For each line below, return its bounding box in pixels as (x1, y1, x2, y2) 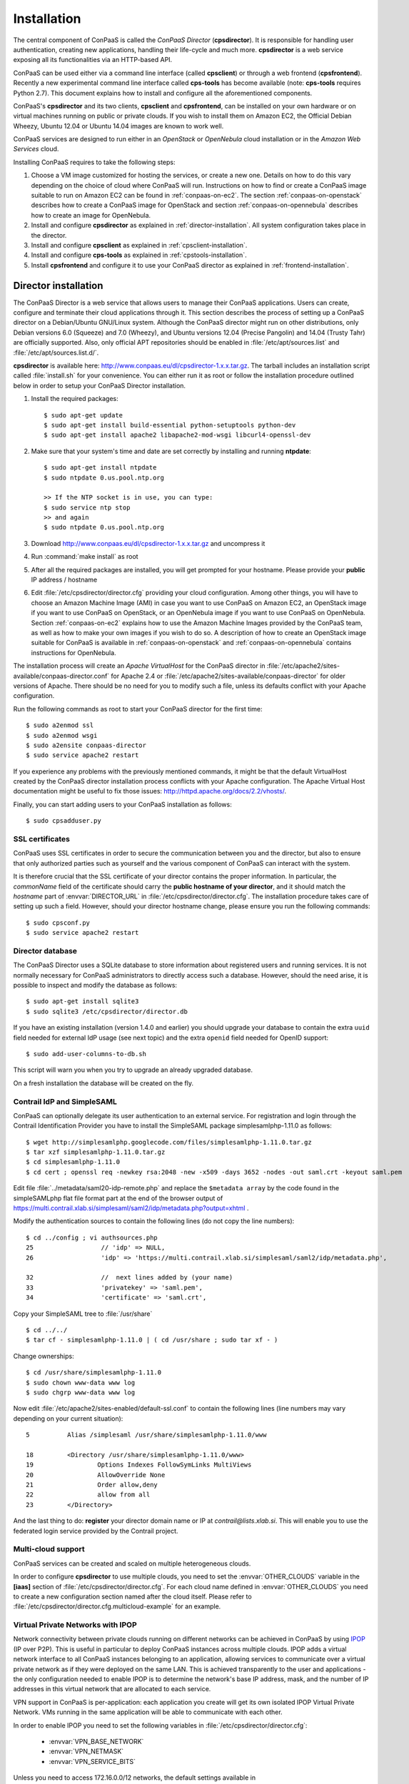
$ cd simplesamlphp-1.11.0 (26, 1158, 121, 1166)
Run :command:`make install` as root (31, 552, 138, 561)
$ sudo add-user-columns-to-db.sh (26, 1050, 146, 1058)
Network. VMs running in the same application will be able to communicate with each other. (13, 1708, 283, 1716)
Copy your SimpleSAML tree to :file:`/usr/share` (13, 1309, 153, 1318)
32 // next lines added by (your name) (26, 1274, 233, 1282)
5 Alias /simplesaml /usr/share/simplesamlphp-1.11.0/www (26, 1431, 267, 1439)
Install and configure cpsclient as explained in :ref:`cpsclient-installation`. (31, 240, 248, 249)
